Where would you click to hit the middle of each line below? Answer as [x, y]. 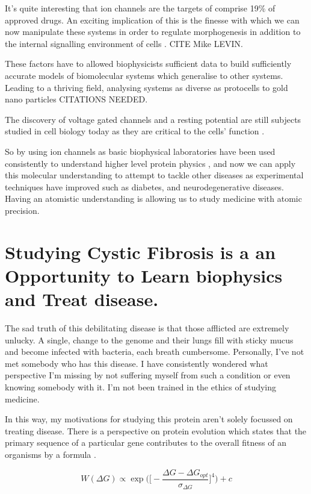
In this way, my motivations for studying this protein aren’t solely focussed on [149, 419]
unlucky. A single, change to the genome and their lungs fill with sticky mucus [149, 339]
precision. [22, 210]
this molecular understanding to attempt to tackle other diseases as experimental [154, 175]
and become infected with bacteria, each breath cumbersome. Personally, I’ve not [155, 352]
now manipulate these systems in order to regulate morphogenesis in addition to [153, 32]
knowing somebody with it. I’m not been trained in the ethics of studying [141, 386]
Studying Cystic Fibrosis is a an [140, 252]
